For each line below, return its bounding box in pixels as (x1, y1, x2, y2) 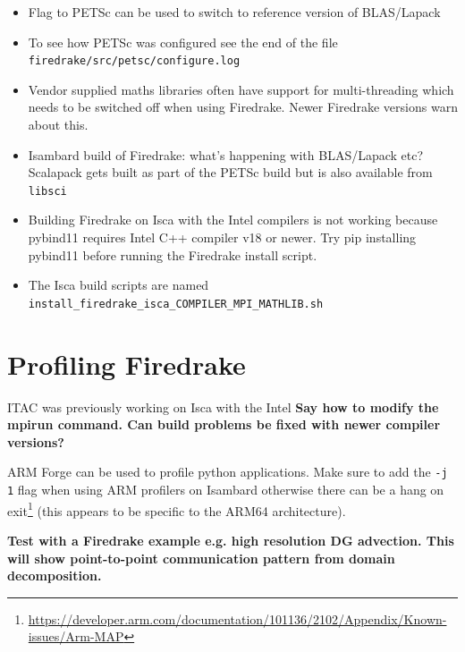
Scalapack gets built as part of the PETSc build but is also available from (28, 163, 433, 182)
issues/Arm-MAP (28, 627, 124, 646)
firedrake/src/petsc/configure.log (28, 55, 241, 68)
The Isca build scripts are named (28, 275, 209, 294)
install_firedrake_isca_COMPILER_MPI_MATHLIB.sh (28, 297, 324, 310)
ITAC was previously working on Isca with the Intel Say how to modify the (7, 397, 439, 416)
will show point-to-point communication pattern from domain (7, 548, 395, 567)
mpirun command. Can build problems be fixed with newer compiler (7, 415, 441, 434)
